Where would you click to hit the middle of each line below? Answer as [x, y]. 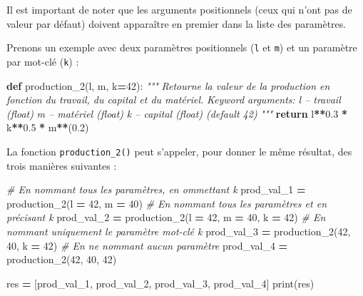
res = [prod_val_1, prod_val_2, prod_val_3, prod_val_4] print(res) [160, 283]
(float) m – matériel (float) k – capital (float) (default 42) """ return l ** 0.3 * [177, 113]
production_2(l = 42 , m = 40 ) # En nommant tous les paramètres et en [167, 203]
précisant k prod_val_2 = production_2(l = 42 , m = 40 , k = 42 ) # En [166, 217]
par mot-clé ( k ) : [43, 61]
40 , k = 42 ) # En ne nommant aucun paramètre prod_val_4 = [147, 245]
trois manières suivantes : [62, 165]
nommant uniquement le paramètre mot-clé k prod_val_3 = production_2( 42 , [179, 231]
